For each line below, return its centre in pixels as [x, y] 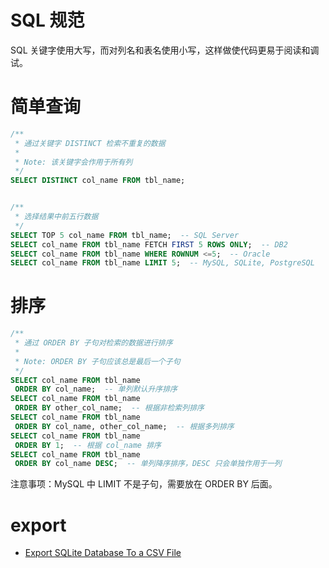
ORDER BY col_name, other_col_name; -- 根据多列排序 [124, 426]
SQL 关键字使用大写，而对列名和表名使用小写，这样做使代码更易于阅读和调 [165, 50]
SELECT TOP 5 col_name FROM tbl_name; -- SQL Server [125, 235]
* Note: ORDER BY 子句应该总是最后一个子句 [97, 361]
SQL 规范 [47, 20]
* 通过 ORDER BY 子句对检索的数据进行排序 [93, 343]
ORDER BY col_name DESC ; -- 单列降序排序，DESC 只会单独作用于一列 [148, 464]
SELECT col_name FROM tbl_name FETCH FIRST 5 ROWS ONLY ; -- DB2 [149, 244]
